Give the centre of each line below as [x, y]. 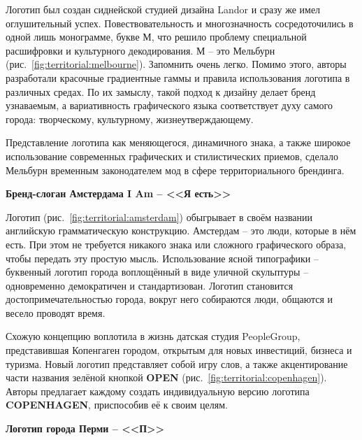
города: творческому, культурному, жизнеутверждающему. [130, 119]
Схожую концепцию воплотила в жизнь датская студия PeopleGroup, [153, 336]
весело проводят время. [56, 312]
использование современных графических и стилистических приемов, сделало [172, 156]
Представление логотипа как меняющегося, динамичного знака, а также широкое [178, 142]
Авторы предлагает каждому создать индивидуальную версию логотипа [158, 391]
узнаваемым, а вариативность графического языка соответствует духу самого [169, 105]
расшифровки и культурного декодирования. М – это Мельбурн [140, 50]
